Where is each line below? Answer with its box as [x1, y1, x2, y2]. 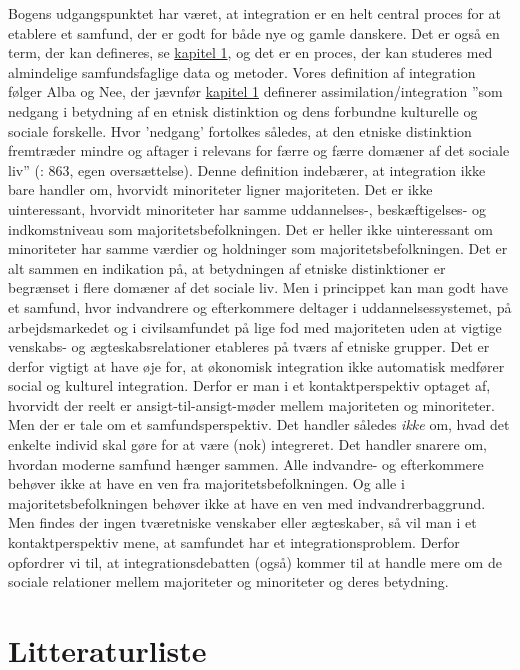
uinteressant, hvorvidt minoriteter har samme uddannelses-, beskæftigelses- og [8, 198, 486, 219]
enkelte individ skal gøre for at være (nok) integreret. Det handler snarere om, [8, 434, 487, 455]
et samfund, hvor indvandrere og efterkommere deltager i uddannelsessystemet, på [8, 296, 512, 317]
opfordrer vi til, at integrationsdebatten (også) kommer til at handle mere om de [8, 551, 502, 572]
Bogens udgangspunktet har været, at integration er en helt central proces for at [8, 3, 502, 23]
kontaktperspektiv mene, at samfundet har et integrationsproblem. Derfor [8, 532, 460, 553]
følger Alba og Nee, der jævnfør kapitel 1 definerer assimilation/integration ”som [8, 81, 503, 102]
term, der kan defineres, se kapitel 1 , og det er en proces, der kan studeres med [8, 42, 493, 63]
